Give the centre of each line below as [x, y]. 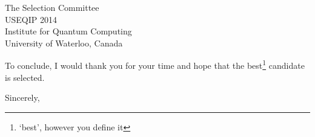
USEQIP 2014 [31, 19]
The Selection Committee [52, 7]
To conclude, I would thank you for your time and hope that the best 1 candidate [155, 65]
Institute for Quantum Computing [68, 31]
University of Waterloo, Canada [64, 43]
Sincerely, [22, 97]
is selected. [25, 77]
